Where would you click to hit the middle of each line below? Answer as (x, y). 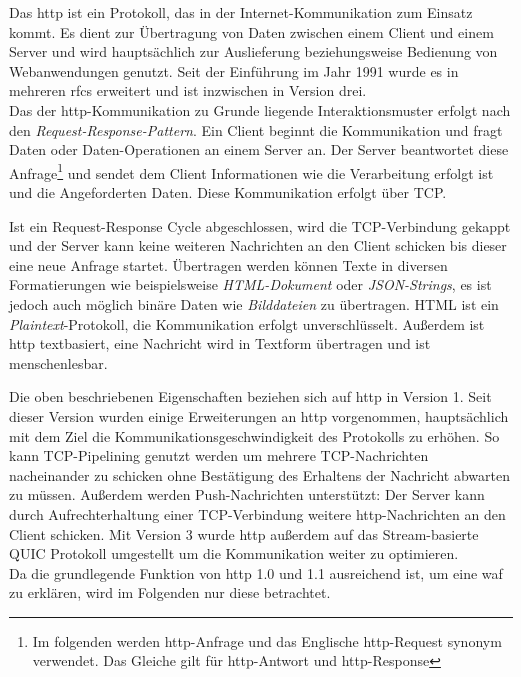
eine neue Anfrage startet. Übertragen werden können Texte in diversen (228, 264)
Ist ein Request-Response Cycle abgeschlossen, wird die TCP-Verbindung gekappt (260, 225)
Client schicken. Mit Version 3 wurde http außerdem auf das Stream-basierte (244, 533)
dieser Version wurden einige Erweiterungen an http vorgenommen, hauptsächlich (259, 415)
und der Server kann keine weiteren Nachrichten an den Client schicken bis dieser (258, 245)
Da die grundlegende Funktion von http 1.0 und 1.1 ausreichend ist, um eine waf (256, 572)
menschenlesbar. (58, 362)
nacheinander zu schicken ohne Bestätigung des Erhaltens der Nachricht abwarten (259, 474)
